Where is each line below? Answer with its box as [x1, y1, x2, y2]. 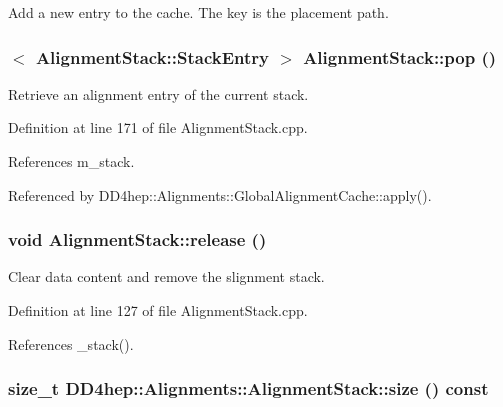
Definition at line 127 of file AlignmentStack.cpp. [8, 300, 308, 320]
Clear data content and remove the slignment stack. [8, 266, 325, 287]
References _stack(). [8, 333, 134, 354]
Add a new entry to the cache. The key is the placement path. [8, 2, 389, 22]
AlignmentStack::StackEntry [35, 44, 270, 69]
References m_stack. [8, 151, 135, 171]
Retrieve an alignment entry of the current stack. [8, 83, 309, 104]
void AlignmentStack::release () [8, 227, 267, 252]
